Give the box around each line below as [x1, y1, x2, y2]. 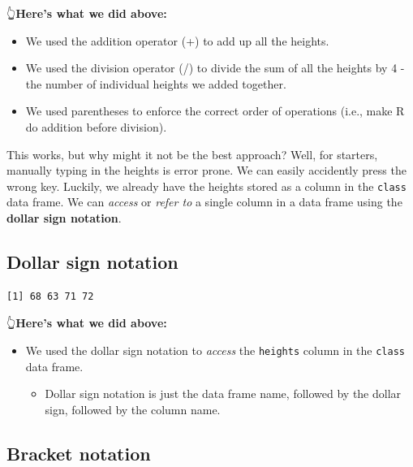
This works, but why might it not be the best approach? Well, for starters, [6, 145, 378, 162]
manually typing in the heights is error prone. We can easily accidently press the [6, 162, 407, 179]
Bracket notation [6, 440, 151, 465]
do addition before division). [25, 118, 167, 135]
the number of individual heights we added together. [25, 75, 286, 92]
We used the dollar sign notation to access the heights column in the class [25, 341, 405, 358]
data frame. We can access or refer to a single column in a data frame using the [6, 193, 402, 210]
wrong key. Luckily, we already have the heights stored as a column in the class [6, 177, 407, 194]
